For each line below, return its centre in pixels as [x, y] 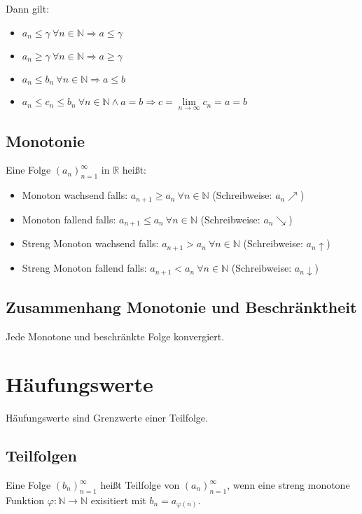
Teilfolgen [41, 456]
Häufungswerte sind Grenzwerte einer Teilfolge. [107, 418]
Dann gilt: [28, 8]
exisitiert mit [118, 500]
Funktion [25, 500]
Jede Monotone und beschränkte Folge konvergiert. [115, 336]
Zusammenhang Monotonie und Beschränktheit [181, 306]
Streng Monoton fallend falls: [84, 268]
